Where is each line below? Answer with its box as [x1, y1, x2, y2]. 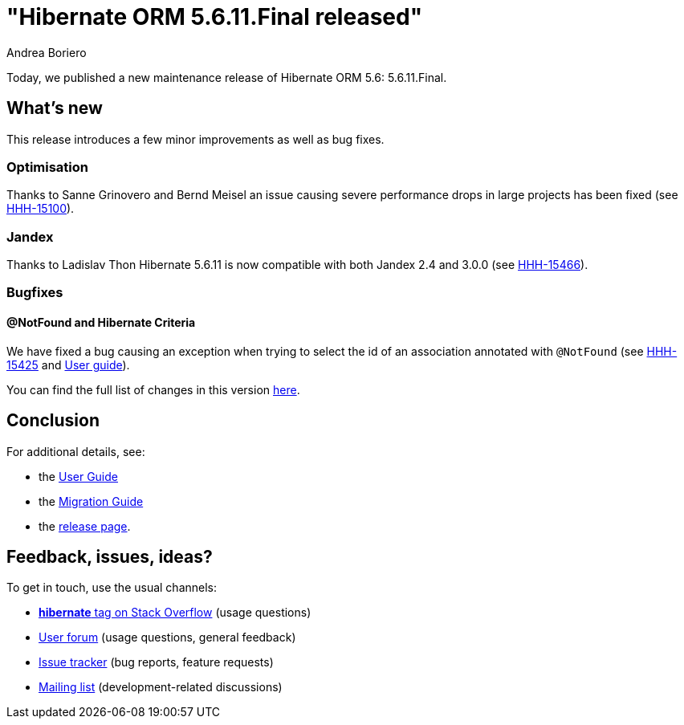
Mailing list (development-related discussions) [39, 680, 283, 694]
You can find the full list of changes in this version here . [6, 382, 300, 397]
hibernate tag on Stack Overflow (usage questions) [39, 605, 311, 620]
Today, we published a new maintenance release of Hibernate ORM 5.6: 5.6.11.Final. [6, 70, 447, 84]
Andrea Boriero [6, 45, 87, 59]
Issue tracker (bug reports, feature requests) [39, 655, 274, 670]
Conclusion [6, 410, 100, 431]
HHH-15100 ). [6, 202, 75, 216]
